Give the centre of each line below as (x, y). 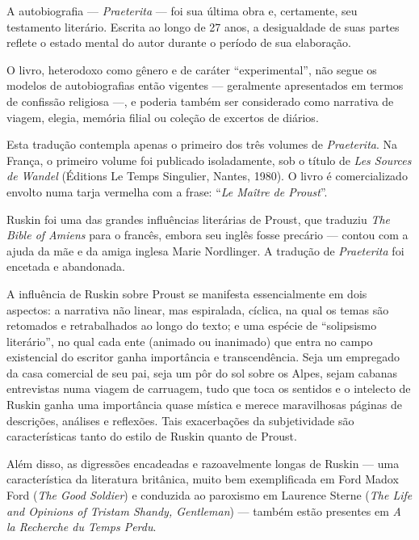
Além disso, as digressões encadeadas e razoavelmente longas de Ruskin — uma (203, 463)
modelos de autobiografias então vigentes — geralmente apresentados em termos (205, 85)
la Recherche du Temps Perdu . (82, 527)
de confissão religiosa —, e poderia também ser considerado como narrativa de (200, 101)
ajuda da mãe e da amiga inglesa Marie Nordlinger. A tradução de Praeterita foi (205, 250)
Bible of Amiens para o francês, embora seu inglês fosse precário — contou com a (207, 235)
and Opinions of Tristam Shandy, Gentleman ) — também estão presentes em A (204, 510)
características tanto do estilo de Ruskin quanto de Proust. (152, 436)
